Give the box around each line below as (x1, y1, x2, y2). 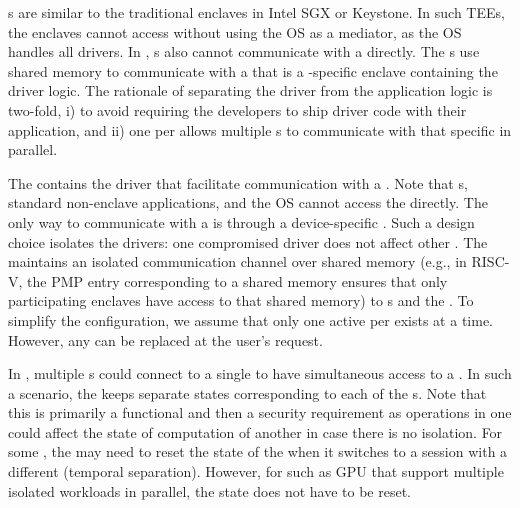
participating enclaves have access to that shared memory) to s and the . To (8, 290, 474, 311)
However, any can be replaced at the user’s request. (8, 329, 323, 350)
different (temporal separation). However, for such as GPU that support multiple (8, 461, 504, 482)
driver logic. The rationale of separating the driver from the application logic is (8, 80, 493, 101)
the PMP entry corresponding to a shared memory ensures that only (27, 270, 448, 291)
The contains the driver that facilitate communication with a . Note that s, (8, 172, 468, 193)
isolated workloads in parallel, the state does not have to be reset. (8, 480, 411, 501)
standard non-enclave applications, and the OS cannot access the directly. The (8, 192, 488, 213)
